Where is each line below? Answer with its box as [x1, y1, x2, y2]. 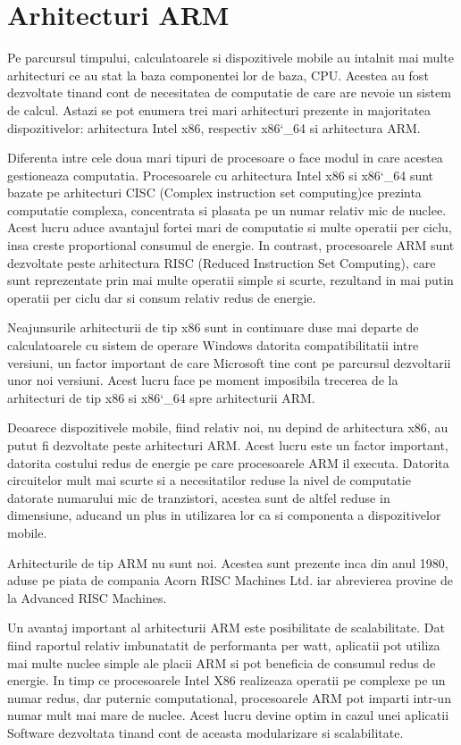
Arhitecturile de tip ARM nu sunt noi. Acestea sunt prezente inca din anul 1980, [7, 553, 448, 572]
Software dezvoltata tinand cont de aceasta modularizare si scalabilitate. [7, 723, 404, 741]
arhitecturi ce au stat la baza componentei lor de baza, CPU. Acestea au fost [7, 65, 429, 84]
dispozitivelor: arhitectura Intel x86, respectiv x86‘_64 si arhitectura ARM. [7, 118, 421, 137]
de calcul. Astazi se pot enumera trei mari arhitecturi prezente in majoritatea [7, 100, 432, 119]
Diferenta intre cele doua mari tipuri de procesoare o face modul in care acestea [7, 148, 443, 167]
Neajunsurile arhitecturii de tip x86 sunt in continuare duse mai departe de [7, 318, 419, 337]
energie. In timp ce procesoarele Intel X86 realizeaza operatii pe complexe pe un [7, 671, 446, 690]
